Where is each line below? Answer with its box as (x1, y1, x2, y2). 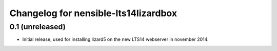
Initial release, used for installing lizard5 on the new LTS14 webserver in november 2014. (22, 36, 209, 42)
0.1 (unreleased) (9, 22, 66, 31)
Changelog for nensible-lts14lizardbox (9, 8, 177, 19)
